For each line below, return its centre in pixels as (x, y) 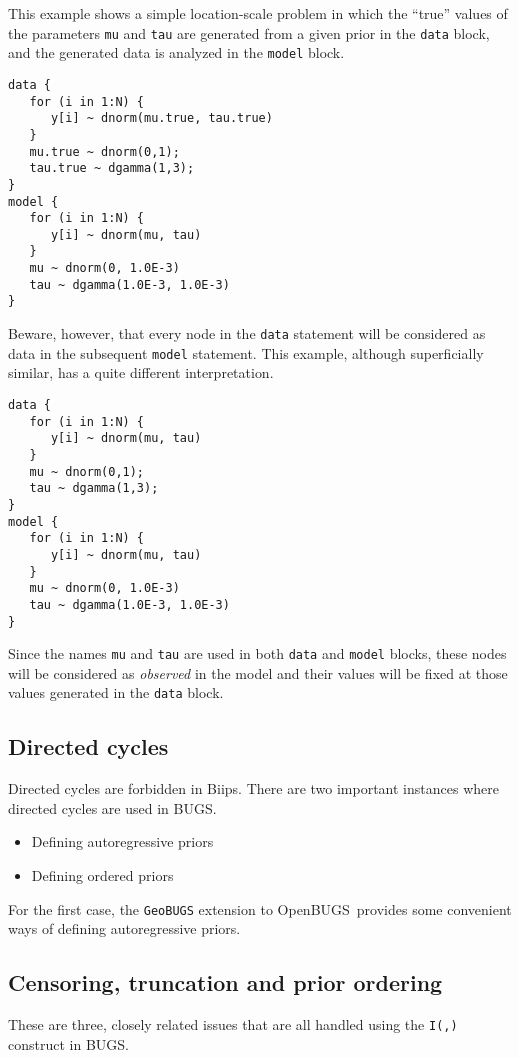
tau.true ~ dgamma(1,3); (112, 168)
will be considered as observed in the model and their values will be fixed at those (258, 672)
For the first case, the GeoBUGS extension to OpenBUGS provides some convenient (260, 908)
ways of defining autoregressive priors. (124, 928)
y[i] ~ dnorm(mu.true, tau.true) (161, 118)
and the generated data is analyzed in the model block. (176, 52)
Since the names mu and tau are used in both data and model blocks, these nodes (257, 653)
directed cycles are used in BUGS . (112, 807)
